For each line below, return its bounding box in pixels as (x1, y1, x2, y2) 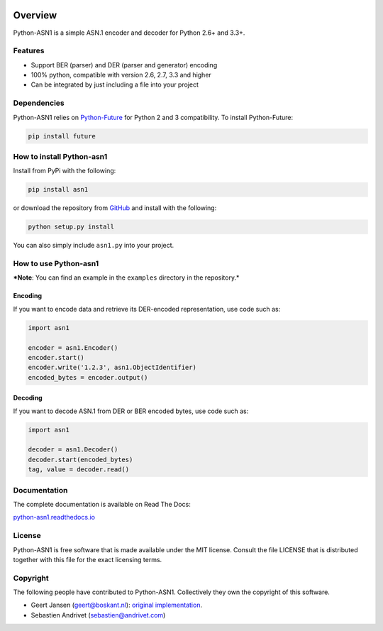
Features (13, 46, 45, 56)
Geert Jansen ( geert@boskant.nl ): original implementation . (30, 600, 202, 610)
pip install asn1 (28, 185, 89, 194)
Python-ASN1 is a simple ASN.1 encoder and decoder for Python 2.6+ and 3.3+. (13, 28, 245, 37)
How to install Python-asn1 (13, 151, 108, 161)
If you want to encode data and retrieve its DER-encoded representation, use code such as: (13, 304, 281, 313)
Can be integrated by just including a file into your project (30, 80, 199, 89)
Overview (13, 9, 57, 21)
